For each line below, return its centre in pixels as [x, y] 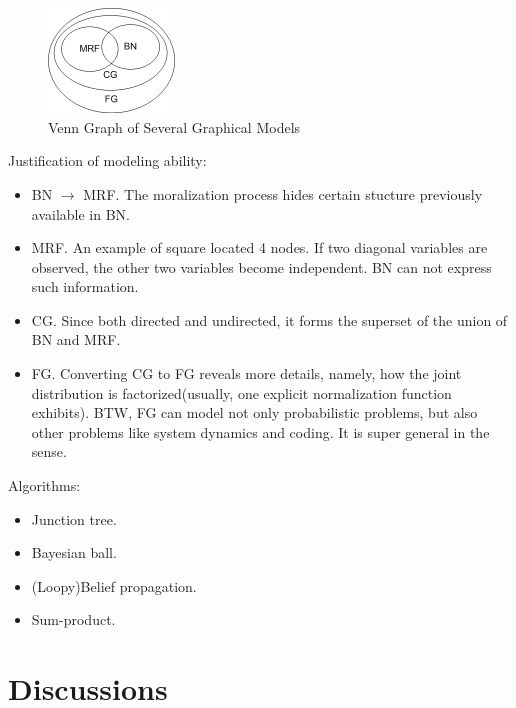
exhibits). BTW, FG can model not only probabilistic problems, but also [254, 412]
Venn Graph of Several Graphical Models [174, 126]
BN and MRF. [76, 339]
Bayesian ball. [74, 552]
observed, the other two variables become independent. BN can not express [261, 266]
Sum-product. [73, 619]
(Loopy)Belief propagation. [114, 585]
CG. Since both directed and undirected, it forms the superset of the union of [269, 319]
